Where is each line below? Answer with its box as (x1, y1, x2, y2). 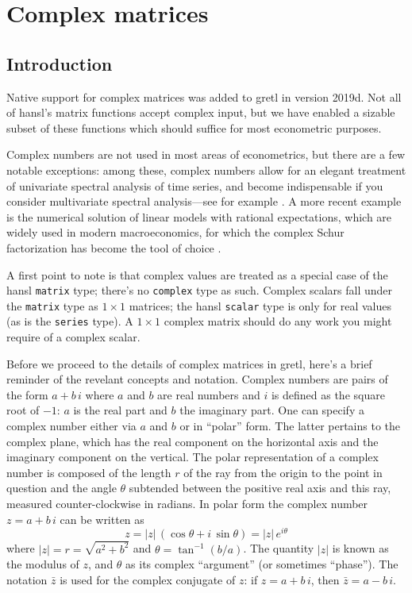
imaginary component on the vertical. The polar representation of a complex (6, 449, 379, 465)
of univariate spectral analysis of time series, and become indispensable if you (6, 177, 383, 194)
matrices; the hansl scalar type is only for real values (129, 297, 391, 314)
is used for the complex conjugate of (60, 571, 236, 587)
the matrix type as (6, 297, 98, 314)
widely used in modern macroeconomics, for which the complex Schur (6, 224, 345, 241)
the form (6, 386, 48, 402)
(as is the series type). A (6, 313, 133, 329)
